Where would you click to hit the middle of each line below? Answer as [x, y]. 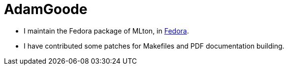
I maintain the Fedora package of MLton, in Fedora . [106, 31]
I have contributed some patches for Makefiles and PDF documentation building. [154, 46]
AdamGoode [46, 9]
